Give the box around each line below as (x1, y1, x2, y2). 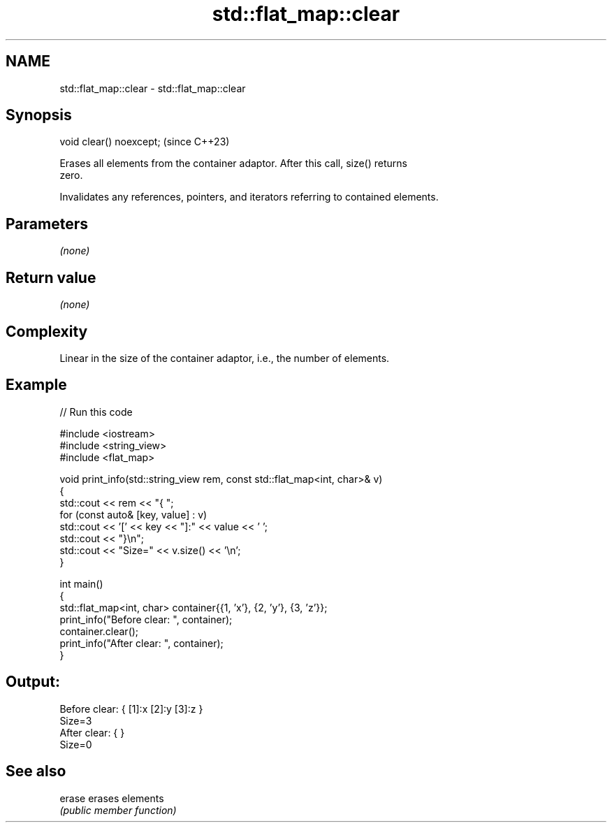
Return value (6, 268, 96, 286)
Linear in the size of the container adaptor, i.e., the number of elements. (59, 351, 390, 364)
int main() (59, 577, 103, 590)
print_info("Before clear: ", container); (59, 613, 233, 625)
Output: (6, 673, 60, 691)
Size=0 (59, 738, 92, 750)
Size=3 (59, 714, 92, 727)
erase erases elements (59, 792, 164, 804)
